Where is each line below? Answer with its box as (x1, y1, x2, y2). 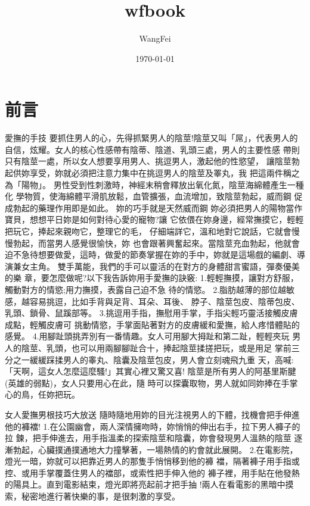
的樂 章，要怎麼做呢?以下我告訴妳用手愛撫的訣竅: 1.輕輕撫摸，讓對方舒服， (5, 271, 299, 284)
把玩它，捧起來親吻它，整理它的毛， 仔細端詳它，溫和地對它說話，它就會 (5, 225, 292, 237)
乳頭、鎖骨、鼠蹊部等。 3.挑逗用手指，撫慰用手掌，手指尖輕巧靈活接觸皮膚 (5, 307, 298, 319)
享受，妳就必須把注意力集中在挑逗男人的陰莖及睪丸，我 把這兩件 (29, 167, 283, 179)
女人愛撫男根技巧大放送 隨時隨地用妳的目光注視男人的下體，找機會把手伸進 (5, 408, 300, 420)
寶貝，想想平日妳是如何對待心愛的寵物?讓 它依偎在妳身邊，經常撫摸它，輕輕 (5, 213, 304, 226)
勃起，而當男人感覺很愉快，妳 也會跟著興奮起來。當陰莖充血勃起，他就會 (13, 236, 300, 249)
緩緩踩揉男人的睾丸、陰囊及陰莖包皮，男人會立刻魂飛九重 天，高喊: (29, 353, 294, 366)
